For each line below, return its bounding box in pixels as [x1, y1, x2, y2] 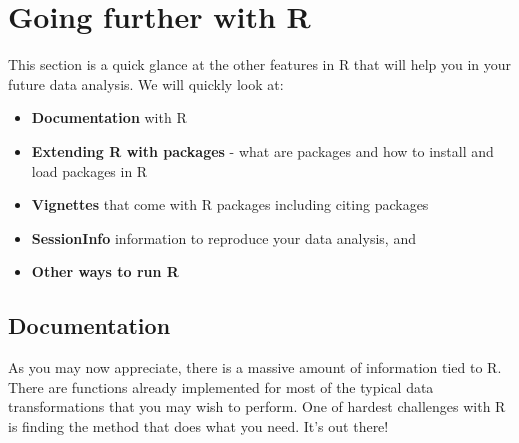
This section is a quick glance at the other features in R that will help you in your [8, 54, 512, 75]
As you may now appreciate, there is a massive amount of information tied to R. [8, 357, 502, 378]
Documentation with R [31, 107, 187, 128]
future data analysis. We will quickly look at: [8, 73, 284, 94]
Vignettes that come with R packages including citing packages [31, 194, 429, 215]
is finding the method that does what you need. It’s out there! [8, 415, 389, 436]
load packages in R [31, 160, 148, 181]
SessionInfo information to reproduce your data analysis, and [31, 227, 416, 248]
